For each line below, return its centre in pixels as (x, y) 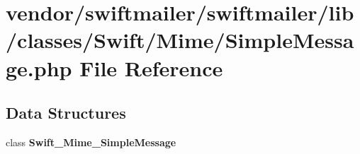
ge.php (39, 67)
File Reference (151, 67)
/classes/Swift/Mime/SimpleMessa (180, 40)
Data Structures (66, 113)
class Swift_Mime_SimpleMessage (91, 142)
